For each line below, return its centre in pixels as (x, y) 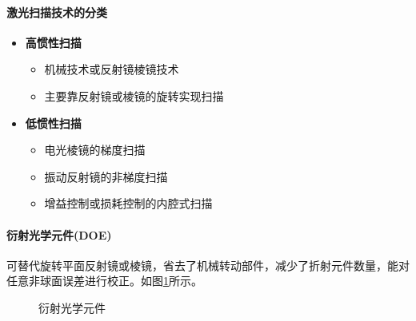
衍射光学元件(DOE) (59, 234)
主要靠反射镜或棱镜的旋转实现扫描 (134, 95)
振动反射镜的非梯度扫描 (106, 176)
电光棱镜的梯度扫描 (95, 150)
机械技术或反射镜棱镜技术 (112, 69)
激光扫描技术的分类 (57, 12)
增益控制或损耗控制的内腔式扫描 (128, 203)
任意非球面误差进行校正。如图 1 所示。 (104, 281)
